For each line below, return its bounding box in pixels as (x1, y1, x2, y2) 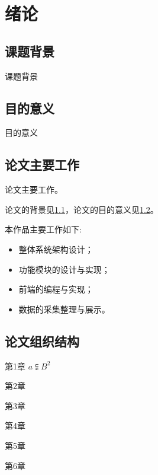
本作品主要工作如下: (5, 223, 82, 235)
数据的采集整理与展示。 (18, 302, 110, 315)
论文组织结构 (5, 331, 79, 350)
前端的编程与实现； (18, 283, 93, 295)
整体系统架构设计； (18, 243, 93, 255)
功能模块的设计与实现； (18, 263, 110, 275)
